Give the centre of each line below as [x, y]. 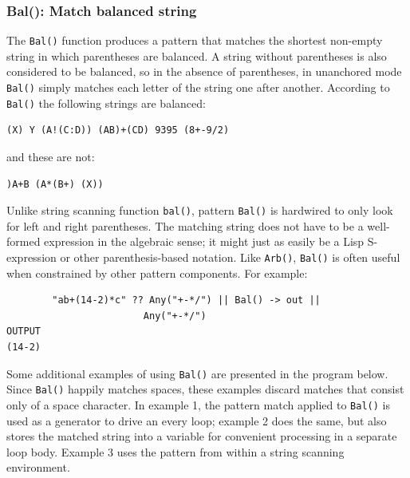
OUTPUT [24, 332]
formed [24, 241]
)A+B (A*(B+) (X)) [55, 184]
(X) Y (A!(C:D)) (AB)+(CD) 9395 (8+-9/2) [118, 130]
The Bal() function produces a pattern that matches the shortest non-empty [195, 40]
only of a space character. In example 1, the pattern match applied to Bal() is [198, 404]
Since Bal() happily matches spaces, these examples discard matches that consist [205, 389]
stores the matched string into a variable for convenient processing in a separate [202, 436]
